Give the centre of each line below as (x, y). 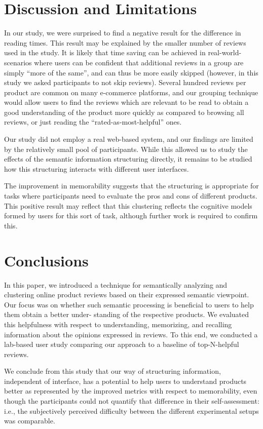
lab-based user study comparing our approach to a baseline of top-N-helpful (122, 344)
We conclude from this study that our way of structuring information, (112, 371)
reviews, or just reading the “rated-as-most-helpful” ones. (93, 122)
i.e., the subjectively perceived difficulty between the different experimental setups (131, 411)
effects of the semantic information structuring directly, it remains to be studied (128, 159)
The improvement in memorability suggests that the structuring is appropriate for (131, 186)
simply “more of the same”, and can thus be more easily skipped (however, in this (131, 72)
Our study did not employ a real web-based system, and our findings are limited (129, 139)
